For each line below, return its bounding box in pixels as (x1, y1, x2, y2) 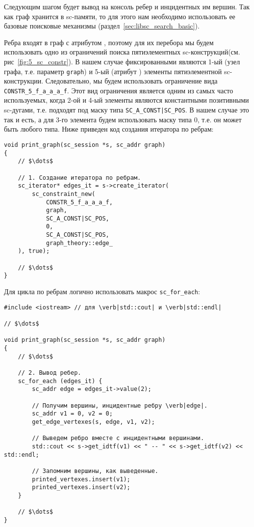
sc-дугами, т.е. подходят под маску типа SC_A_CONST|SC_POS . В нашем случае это (4, 105, 249, 115)
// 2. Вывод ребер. (18, 369, 81, 376)
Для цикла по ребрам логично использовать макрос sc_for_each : (4, 286, 200, 297)
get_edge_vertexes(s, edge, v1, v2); (32, 418, 155, 425)
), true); (18, 248, 50, 255)
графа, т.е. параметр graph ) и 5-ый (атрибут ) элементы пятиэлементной (4, 66, 222, 76)
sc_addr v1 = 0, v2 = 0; (32, 410, 113, 417)
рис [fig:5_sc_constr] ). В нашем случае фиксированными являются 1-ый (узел (4, 56, 240, 66)
